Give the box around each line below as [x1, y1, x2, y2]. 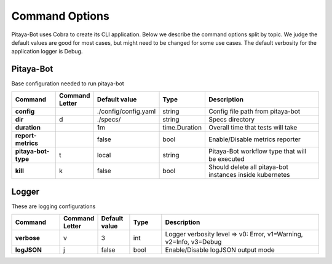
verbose [15, 233, 40, 242]
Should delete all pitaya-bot [208, 163, 289, 171]
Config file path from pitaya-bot [208, 107, 301, 115]
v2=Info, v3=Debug [165, 237, 222, 246]
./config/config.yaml [97, 107, 156, 115]
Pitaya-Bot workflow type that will [208, 147, 307, 155]
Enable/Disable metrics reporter [208, 135, 301, 144]
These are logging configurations [11, 203, 96, 210]
